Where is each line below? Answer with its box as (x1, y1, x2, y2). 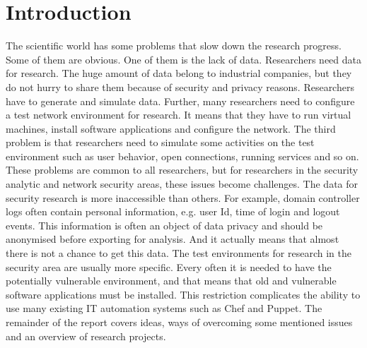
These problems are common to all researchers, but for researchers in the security (6, 162, 359, 177)
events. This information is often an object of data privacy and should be (6, 217, 323, 232)
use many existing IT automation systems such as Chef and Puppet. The (6, 301, 322, 316)
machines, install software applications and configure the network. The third (6, 121, 336, 136)
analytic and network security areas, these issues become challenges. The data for (6, 176, 359, 191)
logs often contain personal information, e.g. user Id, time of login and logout (6, 204, 340, 219)
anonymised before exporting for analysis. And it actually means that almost (6, 232, 339, 246)
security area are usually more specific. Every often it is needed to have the (6, 259, 332, 274)
